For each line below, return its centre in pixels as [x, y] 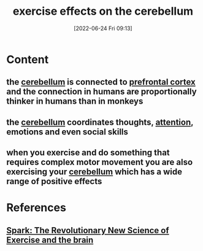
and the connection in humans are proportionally [102, 92]
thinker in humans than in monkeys [75, 102]
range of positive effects [54, 181]
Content [28, 59]
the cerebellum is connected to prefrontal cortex [101, 82]
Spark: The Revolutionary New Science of [88, 230]
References [36, 208]
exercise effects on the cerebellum [103, 11]
